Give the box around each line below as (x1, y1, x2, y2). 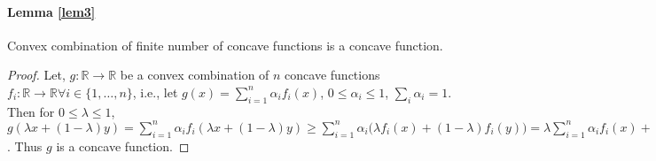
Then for (7, 102, 55, 120)
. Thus (7, 136, 43, 155)
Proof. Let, (7, 65, 66, 84)
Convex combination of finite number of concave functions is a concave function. (7, 35, 443, 54)
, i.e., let (132, 82, 178, 101)
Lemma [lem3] (7, 2, 96, 20)
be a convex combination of (120, 65, 269, 84)
